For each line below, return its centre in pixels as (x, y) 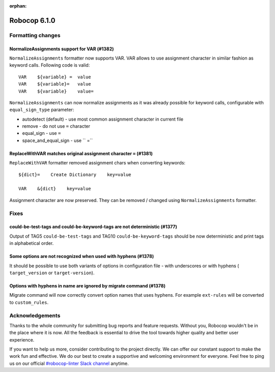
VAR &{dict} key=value (55, 189)
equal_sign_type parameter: (42, 110)
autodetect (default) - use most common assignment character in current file (103, 119)
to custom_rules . (29, 302)
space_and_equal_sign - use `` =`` (58, 140)
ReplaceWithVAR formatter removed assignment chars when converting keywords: (98, 163)
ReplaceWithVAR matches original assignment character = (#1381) (81, 153)
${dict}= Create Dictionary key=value (75, 175)
